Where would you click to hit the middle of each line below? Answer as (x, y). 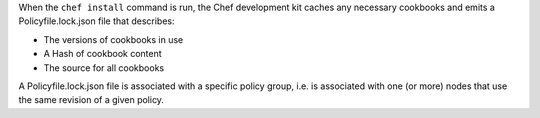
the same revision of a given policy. (91, 100)
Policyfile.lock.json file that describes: (96, 21)
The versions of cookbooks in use (113, 39)
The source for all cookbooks (104, 67)
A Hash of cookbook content (102, 54)
